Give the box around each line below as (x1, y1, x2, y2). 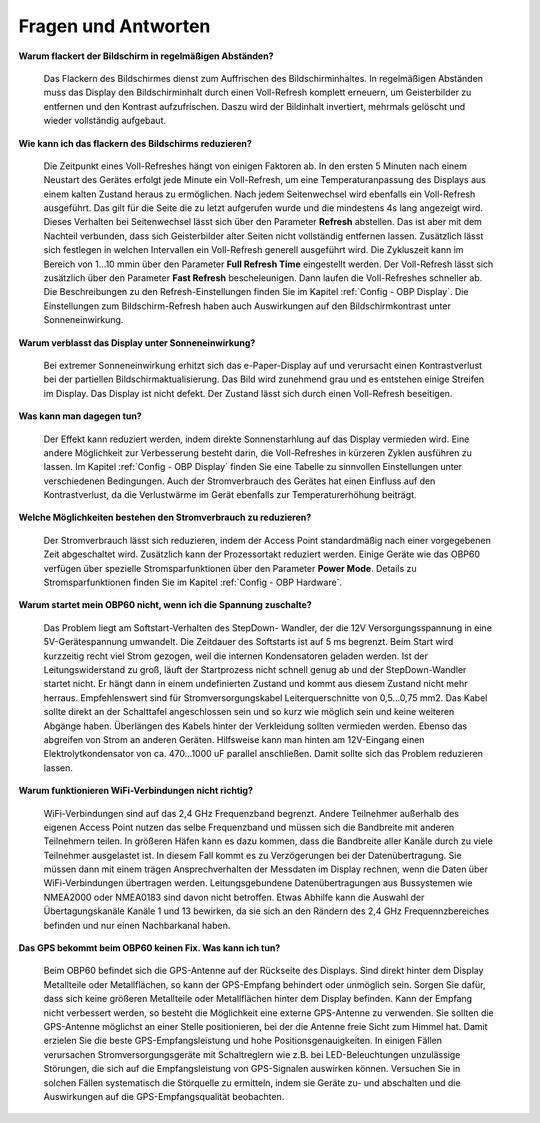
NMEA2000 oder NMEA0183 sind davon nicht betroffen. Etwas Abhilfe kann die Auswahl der (43, 891, 425, 903)
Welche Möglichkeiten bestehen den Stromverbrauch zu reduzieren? (18, 511, 312, 524)
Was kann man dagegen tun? (18, 410, 142, 422)
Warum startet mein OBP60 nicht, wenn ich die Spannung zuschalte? (18, 599, 312, 611)
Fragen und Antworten (18, 15, 211, 37)
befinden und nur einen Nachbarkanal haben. (43, 919, 231, 931)
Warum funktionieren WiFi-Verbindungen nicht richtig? (18, 785, 254, 797)
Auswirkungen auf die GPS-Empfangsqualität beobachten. (43, 1090, 285, 1102)
